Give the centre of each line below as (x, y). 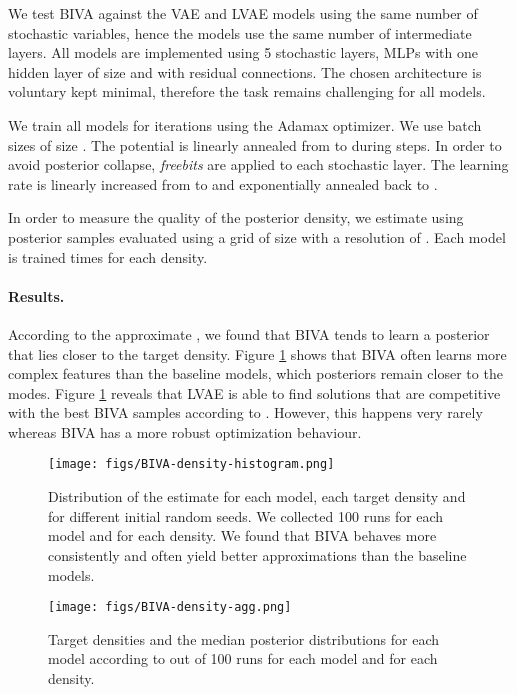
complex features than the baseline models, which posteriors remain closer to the (255, 373)
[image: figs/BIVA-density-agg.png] (170, 607)
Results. (36, 295)
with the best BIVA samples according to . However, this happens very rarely (245, 412)
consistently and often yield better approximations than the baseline (257, 554)
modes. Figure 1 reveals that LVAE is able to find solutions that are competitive (254, 392)
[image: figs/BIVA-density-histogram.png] (191, 464)
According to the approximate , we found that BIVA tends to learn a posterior (249, 333)
